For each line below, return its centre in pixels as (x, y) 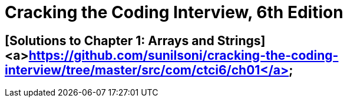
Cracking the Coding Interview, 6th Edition (174, 12)
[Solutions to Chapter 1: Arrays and (110, 40)
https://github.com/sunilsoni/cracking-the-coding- (184, 55)
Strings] (241, 40)
